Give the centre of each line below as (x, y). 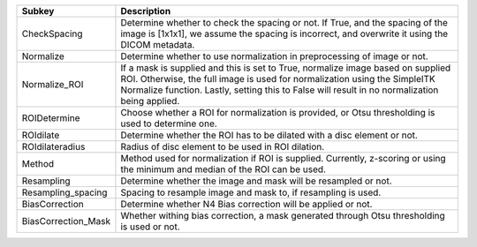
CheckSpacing (52, 34)
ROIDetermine (51, 118)
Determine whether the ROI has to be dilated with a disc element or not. (269, 135)
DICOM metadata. (158, 45)
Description (146, 11)
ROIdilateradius (53, 147)
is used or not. (150, 227)
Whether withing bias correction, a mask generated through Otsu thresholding (283, 216)
